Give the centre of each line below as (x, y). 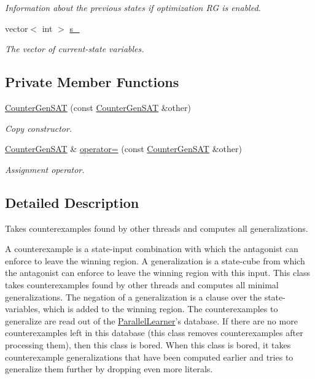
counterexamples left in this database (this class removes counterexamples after (154, 333)
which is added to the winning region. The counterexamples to (160, 309)
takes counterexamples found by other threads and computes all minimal (142, 284)
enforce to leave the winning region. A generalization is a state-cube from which (155, 260)
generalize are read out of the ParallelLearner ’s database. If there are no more (151, 320)
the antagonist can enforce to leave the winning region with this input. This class (158, 273)
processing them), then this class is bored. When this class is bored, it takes (148, 344)
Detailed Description (72, 202)
